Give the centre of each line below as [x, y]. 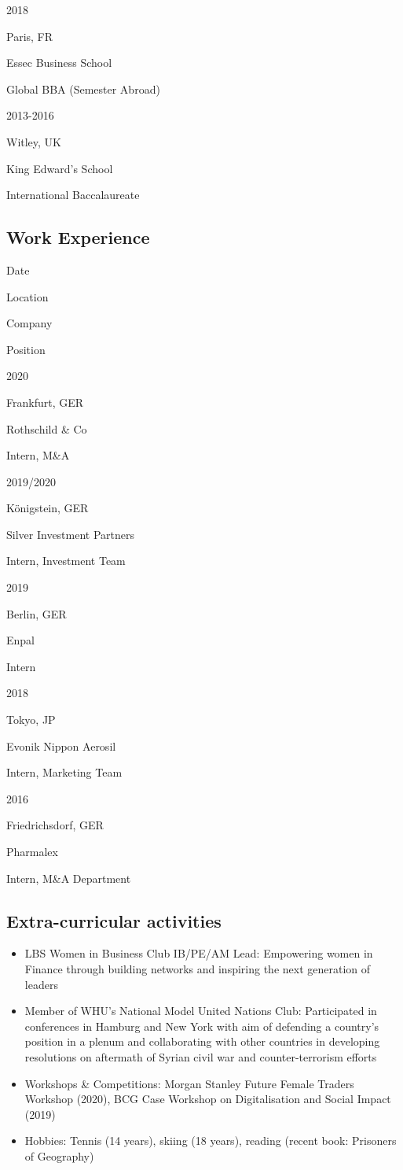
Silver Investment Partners [71, 534]
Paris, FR [30, 36]
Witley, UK [34, 141]
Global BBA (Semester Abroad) [83, 89]
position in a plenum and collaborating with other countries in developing [202, 1041]
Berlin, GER [37, 613]
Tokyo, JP [31, 720]
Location [27, 296]
